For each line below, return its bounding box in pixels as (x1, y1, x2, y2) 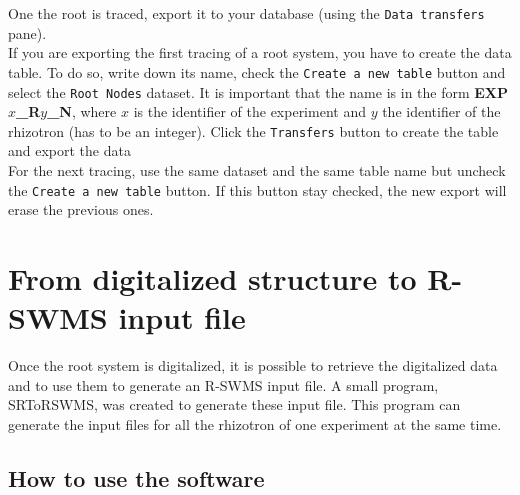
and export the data (8, 140, 131, 161)
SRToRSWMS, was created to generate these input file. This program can (8, 394, 461, 415)
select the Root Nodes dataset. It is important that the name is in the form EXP (8, 81, 509, 102)
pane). (8, 22, 47, 43)
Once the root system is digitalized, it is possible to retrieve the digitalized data (8, 355, 498, 376)
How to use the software (8, 462, 265, 493)
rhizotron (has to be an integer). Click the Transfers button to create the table (8, 120, 499, 141)
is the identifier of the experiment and (133, 101, 366, 122)
